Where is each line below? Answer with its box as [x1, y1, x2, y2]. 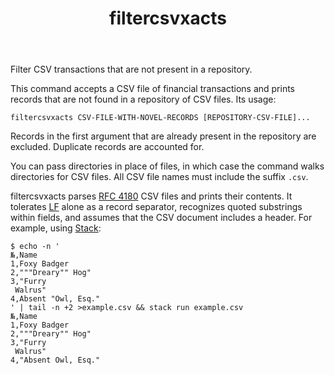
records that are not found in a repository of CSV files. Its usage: [10, 93, 277, 106]
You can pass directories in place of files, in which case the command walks [10, 160, 325, 172]
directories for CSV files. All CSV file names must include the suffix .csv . [10, 171, 309, 183]
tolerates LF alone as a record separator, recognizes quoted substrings [10, 201, 303, 213]
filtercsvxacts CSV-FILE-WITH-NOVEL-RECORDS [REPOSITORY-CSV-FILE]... [10, 113, 311, 123]
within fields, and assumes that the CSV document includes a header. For [10, 212, 313, 224]
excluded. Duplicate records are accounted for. [10, 141, 205, 153]
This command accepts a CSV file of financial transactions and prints [10, 83, 296, 95]
